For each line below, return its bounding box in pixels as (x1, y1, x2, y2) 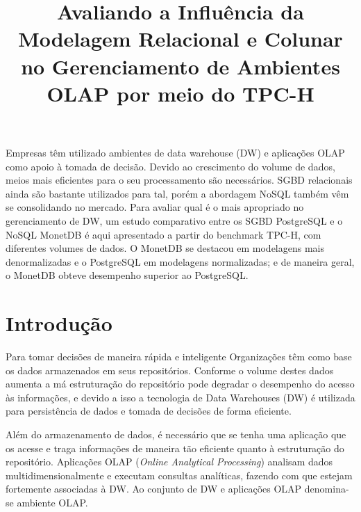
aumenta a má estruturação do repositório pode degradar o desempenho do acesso (6, 376, 355, 391)
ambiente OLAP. (17, 495, 88, 509)
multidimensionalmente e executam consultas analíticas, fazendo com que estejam (6, 467, 353, 482)
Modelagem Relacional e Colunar (18, 24, 343, 53)
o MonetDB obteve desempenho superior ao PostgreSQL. (6, 268, 249, 282)
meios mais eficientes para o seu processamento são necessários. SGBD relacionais (6, 173, 353, 187)
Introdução (6, 309, 112, 337)
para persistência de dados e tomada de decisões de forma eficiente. (6, 403, 292, 418)
